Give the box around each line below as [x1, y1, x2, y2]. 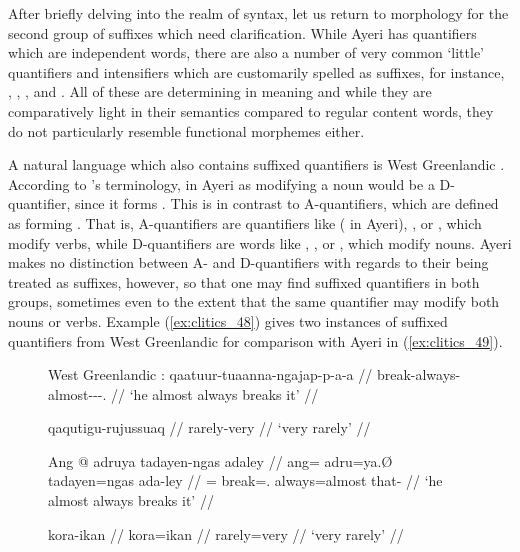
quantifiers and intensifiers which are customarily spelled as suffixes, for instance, [8, 61, 505, 82]
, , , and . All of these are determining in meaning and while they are [8, 81, 432, 102]
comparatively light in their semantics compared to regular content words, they [8, 100, 494, 121]
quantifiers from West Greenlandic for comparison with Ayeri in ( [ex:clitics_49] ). [8, 330, 503, 351]
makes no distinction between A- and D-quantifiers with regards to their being [8, 252, 489, 273]
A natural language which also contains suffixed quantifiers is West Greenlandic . [8, 154, 505, 175]
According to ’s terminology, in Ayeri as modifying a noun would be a [8, 173, 435, 194]
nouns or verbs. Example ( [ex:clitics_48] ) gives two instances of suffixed [8, 310, 448, 331]
